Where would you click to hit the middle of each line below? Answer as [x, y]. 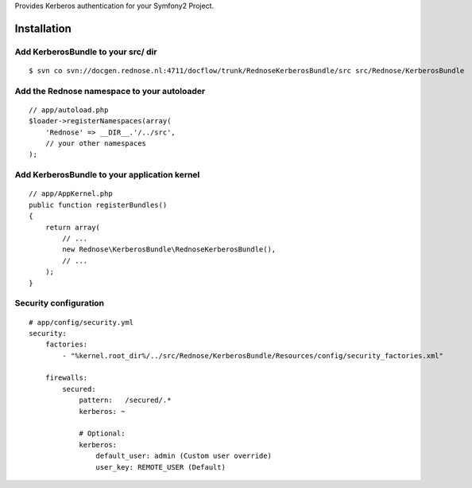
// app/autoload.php [69, 110]
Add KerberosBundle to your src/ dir [86, 52]
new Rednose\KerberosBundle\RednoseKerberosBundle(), [169, 250]
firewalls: [66, 378]
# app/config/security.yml [81, 322]
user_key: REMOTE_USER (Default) [161, 467]
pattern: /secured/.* [125, 400]
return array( [73, 227]
